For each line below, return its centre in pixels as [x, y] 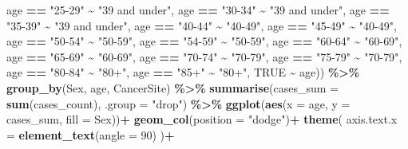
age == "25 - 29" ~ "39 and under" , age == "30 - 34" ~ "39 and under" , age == [198, 10]
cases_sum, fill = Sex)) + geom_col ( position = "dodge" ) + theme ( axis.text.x [202, 119]
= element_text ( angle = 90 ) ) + [91, 134]
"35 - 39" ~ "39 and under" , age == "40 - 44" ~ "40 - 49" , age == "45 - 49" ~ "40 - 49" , [202, 25]
